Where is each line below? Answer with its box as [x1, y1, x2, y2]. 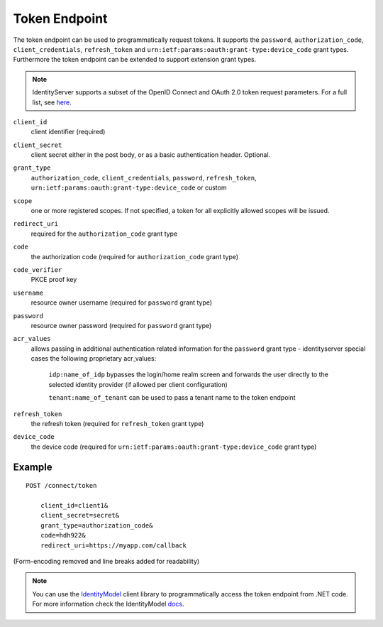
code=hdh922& [40, 531, 86, 540]
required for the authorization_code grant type [30, 229, 178, 238]
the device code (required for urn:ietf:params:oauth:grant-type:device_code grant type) [30, 442, 317, 451]
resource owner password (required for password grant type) [30, 321, 212, 329]
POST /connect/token [26, 481, 97, 490]
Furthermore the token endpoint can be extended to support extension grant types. [13, 55, 257, 64]
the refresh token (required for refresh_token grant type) [30, 420, 204, 428]
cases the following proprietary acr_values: [30, 354, 157, 363]
